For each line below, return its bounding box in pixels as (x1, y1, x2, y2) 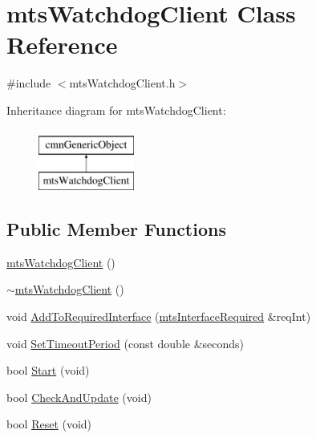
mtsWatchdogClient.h (69, 75, 176, 91)
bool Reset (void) (6, 416, 92, 432)
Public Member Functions (6, 217, 226, 241)
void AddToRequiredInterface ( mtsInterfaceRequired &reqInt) (6, 308, 311, 325)
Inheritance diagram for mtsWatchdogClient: (6, 101, 226, 118)
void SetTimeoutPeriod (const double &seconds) (6, 335, 245, 351)
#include (6, 75, 51, 91)
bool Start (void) (6, 362, 90, 379)
